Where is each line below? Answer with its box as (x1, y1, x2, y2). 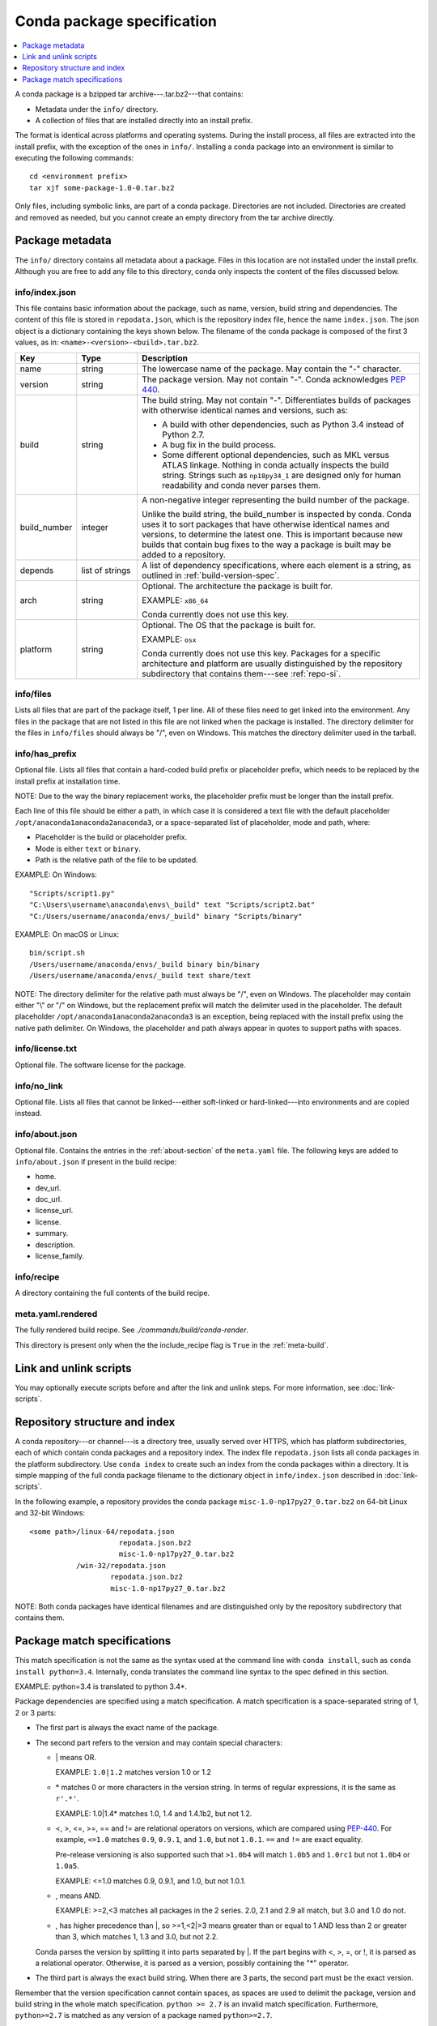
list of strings (81, 564, 131, 575)
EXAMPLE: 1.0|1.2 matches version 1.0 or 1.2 (55, 1767, 212, 1777)
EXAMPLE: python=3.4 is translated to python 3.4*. (15, 1682, 188, 1691)
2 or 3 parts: (15, 1708, 57, 1717)
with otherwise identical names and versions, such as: (142, 404, 348, 416)
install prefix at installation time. (15, 776, 121, 786)
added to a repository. (142, 549, 227, 560)
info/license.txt (15, 1043, 77, 1054)
